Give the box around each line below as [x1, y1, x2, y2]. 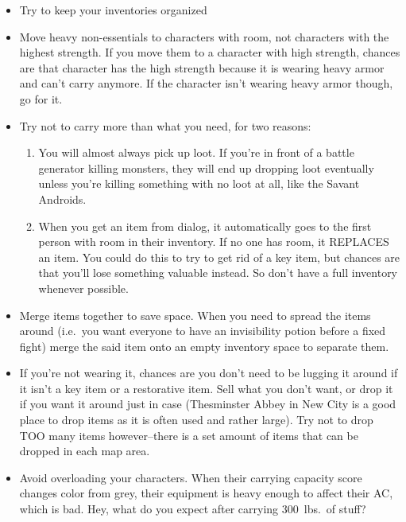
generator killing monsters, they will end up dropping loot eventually [38, 159, 374, 176]
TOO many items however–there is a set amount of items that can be [19, 427, 358, 443]
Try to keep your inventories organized [19, 2, 207, 18]
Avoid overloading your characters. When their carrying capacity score [19, 469, 362, 485]
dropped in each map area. [19, 442, 150, 459]
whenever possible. [38, 279, 129, 296]
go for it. [19, 90, 63, 107]
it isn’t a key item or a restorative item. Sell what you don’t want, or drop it [19, 380, 393, 396]
